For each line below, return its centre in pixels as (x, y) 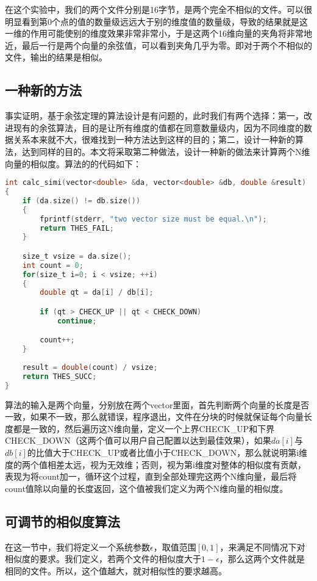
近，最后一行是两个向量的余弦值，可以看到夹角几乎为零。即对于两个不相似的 (158, 45)
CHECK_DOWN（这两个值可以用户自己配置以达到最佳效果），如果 (138, 440)
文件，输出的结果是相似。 (56, 57)
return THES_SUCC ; (59, 376)
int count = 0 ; (53, 265)
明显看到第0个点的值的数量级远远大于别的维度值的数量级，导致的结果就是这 (156, 21)
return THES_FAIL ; (77, 228)
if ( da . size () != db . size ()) (81, 200)
